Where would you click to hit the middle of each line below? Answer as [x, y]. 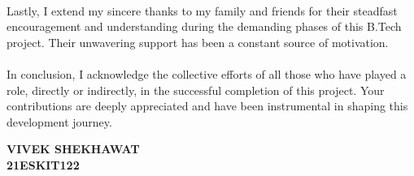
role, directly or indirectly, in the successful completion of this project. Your [196, 90]
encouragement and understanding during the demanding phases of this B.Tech [204, 26]
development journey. [59, 121]
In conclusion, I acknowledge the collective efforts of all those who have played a [207, 73]
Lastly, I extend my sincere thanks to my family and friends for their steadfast [202, 10]
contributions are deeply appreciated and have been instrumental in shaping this [207, 106]
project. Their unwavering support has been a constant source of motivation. [198, 42]
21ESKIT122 [43, 164]
